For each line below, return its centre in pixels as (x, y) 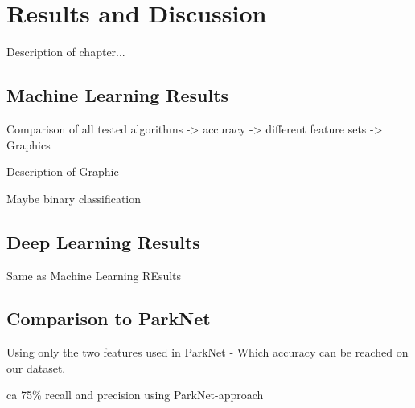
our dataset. (36, 367)
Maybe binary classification (74, 198)
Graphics (29, 144)
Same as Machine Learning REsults (94, 275)
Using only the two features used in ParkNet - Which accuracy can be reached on (207, 352)
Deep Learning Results (103, 241)
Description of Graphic (63, 171)
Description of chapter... (66, 52)
